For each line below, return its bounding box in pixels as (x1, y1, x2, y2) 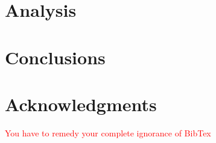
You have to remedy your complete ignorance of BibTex (5, 126, 211, 139)
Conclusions (5, 44, 106, 69)
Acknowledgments (5, 91, 157, 116)
